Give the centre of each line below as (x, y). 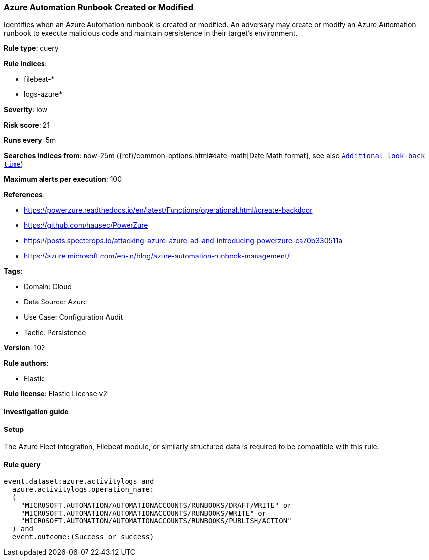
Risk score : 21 (27, 125)
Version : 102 (25, 348)
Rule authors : (26, 363)
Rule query (22, 464)
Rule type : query (31, 48)
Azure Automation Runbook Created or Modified (99, 7)
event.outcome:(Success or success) (83, 537)
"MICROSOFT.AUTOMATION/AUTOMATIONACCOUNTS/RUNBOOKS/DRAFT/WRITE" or (156, 505)
